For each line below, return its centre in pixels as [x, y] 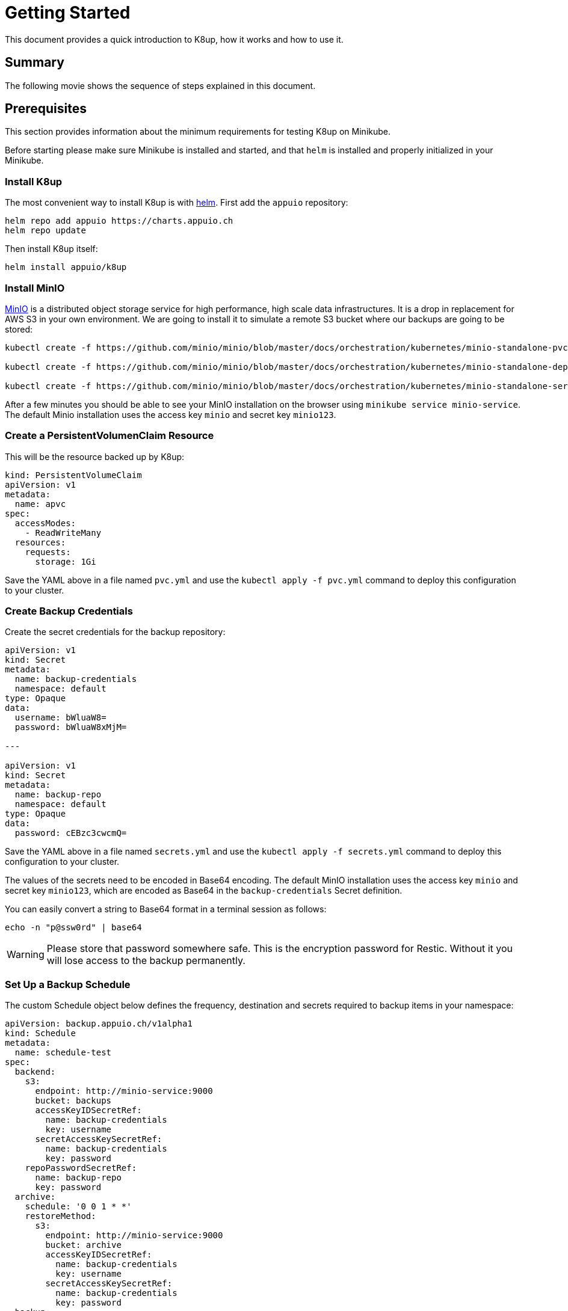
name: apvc [40, 504]
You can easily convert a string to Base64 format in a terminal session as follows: [166, 909]
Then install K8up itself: [51, 249]
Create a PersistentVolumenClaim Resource [110, 436]
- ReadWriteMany [63, 533]
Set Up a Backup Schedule [68, 984]
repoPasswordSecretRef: [81, 1168]
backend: [35, 1072]
